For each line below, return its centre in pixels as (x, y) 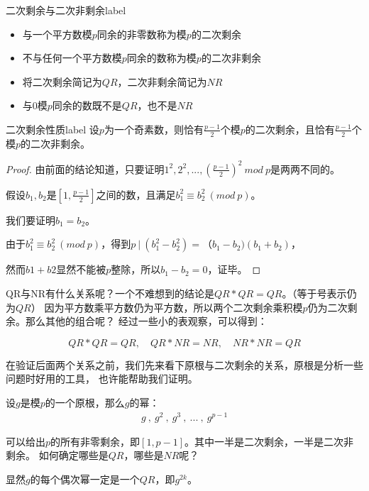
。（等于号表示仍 (319, 293)
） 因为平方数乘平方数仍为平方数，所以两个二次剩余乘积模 (167, 307)
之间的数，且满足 (136, 194)
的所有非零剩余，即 (95, 441)
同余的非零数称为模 (142, 34)
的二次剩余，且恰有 (290, 129)
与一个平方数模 (57, 34)
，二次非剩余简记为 (162, 81)
